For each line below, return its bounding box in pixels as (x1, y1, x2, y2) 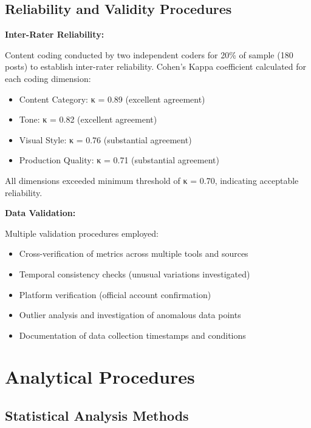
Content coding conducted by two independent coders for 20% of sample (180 (5, 48, 293, 61)
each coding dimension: (5, 72, 91, 84)
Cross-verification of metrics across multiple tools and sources (19, 247, 248, 260)
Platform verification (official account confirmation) (19, 288, 211, 301)
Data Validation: (5, 206, 76, 219)
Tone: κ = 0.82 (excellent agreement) (19, 113, 157, 126)
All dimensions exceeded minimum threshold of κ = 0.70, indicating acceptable (5, 174, 299, 186)
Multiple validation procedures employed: (5, 226, 159, 239)
